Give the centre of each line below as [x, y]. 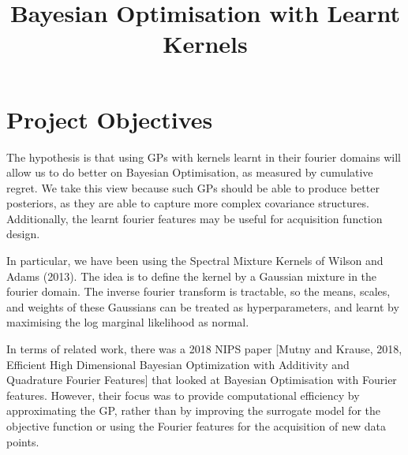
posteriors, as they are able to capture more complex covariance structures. [188, 203]
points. [23, 441]
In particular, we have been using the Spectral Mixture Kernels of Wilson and [195, 261]
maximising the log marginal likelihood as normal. [128, 322]
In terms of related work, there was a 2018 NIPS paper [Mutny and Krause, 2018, [204, 349]
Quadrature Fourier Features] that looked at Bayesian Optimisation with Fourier [202, 380]
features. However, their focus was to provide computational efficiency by [183, 395]
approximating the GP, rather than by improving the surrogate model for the [193, 410]
